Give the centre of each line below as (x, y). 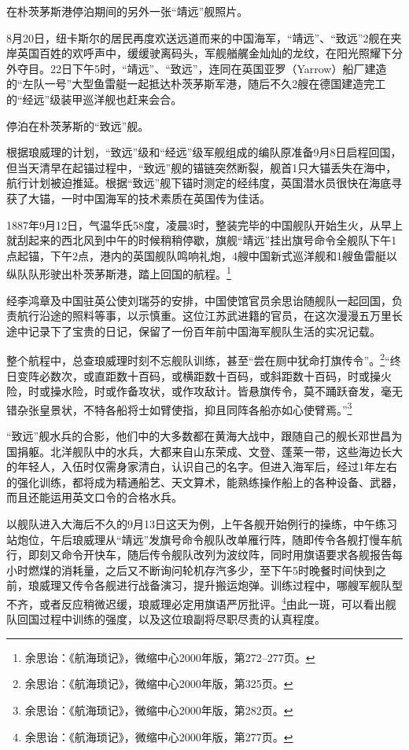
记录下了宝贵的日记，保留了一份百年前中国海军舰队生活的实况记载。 (204, 331)
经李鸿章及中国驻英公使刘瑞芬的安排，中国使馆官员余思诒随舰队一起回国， (199, 300)
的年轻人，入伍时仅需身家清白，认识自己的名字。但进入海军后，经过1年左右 (202, 467)
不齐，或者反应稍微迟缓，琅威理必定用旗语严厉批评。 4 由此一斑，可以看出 (196, 602)
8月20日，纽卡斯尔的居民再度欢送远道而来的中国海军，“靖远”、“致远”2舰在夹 (204, 37)
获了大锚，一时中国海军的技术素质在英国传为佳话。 (138, 198)
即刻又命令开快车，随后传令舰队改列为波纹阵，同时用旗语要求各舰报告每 (215, 555)
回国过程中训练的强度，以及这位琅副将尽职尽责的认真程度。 (171, 619)
